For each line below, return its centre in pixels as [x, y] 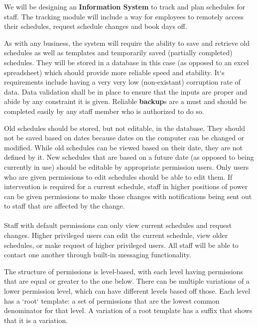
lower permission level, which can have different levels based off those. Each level [127, 291]
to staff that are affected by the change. [64, 206]
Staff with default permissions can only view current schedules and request [118, 225]
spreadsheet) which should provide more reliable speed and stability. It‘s [114, 72]
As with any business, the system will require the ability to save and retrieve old [127, 43]
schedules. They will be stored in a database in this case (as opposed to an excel [127, 62]
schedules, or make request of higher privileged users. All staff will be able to [121, 245]
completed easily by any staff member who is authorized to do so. [104, 111]
